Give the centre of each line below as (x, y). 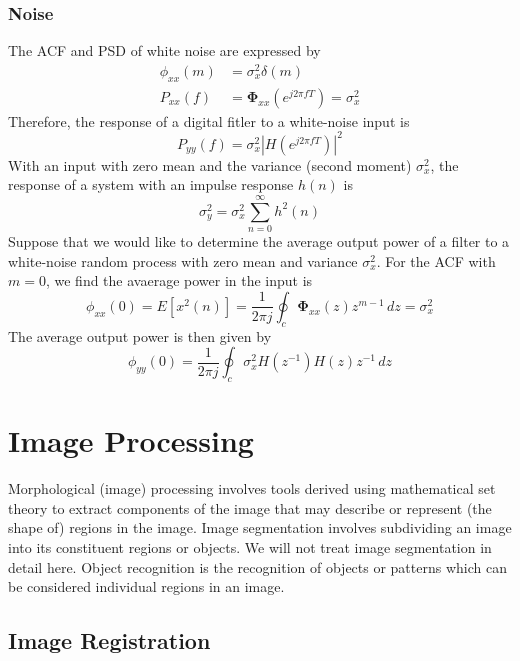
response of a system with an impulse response (151, 184)
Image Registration (109, 640)
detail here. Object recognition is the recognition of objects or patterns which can (257, 566)
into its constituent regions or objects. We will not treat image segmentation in (250, 547)
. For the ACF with (436, 260)
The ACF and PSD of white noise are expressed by (164, 50)
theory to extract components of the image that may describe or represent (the (250, 507)
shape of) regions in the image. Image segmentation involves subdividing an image (260, 527)
